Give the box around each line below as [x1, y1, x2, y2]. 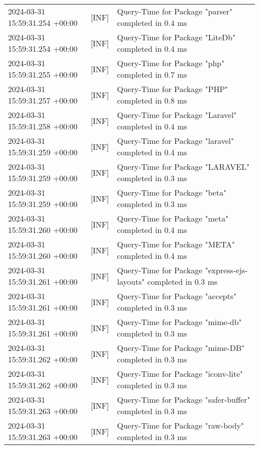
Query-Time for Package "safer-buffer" [117, 394, 251, 405]
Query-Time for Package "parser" [117, 5, 233, 17]
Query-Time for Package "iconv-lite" [117, 368, 243, 379]
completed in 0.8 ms [117, 95, 187, 106]
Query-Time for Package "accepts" [117, 290, 237, 302]
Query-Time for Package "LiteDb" [117, 31, 236, 43]
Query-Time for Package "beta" [117, 187, 227, 198]
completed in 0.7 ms [117, 69, 187, 80]
